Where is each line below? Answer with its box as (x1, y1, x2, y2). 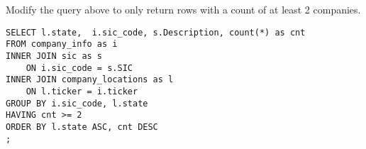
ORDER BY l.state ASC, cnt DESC (6, 121, 158, 132)
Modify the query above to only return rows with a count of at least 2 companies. (6, 2, 361, 16)
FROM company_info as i (6, 39, 118, 50)
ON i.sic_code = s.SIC (26, 62, 133, 73)
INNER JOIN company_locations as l (6, 74, 174, 85)
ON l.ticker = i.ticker (26, 86, 138, 96)
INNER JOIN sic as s (6, 50, 103, 61)
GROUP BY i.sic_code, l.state (6, 98, 148, 109)
